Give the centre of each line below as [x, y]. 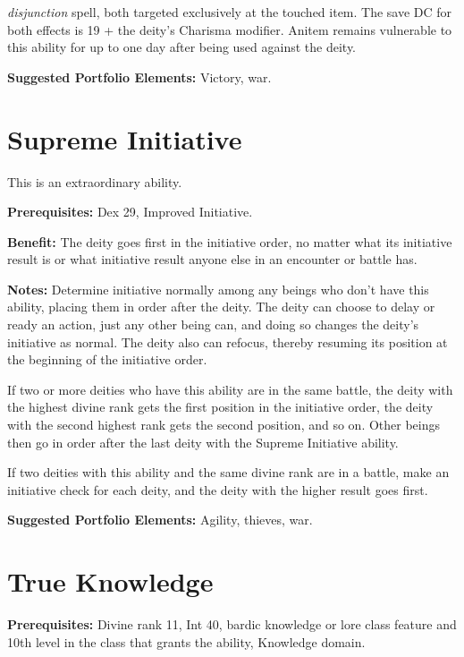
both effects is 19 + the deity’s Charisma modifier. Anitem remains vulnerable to [230, 29]
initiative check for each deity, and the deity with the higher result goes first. [218, 489]
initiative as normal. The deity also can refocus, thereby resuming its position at [228, 341]
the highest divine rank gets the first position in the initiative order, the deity [220, 407]
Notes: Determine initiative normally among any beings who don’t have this [218, 289]
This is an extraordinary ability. [95, 181]
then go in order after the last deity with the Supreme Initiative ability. [203, 442]
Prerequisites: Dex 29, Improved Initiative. [130, 212]
